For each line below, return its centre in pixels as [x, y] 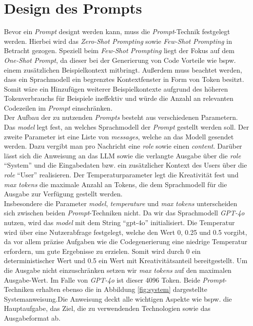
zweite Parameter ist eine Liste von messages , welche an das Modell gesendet [119, 136]
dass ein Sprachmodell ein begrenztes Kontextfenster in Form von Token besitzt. [124, 79]
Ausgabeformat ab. [32, 317]
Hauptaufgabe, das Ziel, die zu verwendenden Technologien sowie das [107, 308]
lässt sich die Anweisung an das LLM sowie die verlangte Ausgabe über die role [123, 155]
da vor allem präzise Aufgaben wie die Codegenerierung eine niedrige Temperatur [126, 241]
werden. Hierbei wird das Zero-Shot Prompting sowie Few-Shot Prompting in [118, 41]
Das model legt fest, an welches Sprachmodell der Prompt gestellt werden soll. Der [126, 127]
